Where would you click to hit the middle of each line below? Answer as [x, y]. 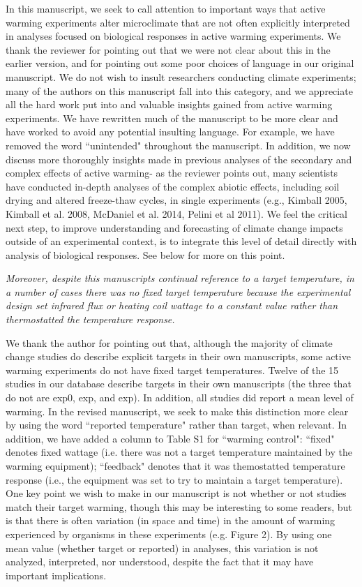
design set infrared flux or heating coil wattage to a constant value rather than [172, 305]
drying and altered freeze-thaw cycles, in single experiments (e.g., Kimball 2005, [176, 200]
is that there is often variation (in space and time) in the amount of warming [171, 520]
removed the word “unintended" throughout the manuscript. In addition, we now [178, 145]
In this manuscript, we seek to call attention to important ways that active [166, 8]
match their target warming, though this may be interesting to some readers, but [179, 506]
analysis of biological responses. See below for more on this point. [145, 254]
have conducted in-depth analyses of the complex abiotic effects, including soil [173, 186]
